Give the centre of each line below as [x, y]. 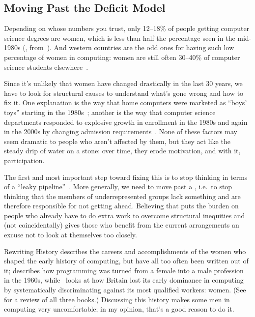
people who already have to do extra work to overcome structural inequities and [125, 215]
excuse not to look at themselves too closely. [71, 235]
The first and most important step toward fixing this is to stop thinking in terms [126, 177]
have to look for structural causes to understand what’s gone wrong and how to [124, 93]
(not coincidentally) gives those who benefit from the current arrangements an [122, 225]
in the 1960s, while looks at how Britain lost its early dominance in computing [124, 280]
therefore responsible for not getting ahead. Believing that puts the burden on [121, 206]
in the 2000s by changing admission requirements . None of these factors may [121, 131]
